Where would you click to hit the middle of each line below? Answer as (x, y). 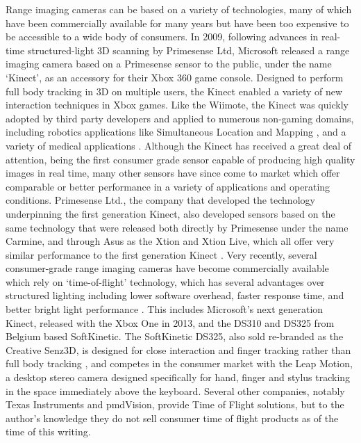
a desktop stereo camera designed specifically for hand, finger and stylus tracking (178, 377)
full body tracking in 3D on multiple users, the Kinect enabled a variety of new (174, 91)
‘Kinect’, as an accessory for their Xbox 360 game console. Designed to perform (175, 77)
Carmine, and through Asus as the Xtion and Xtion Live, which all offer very (170, 241)
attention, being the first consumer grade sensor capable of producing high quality (180, 159)
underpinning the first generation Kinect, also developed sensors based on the (170, 213)
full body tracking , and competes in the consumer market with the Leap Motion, (179, 363)
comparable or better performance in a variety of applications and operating (168, 186)
